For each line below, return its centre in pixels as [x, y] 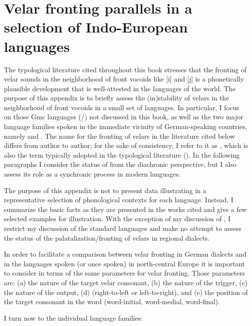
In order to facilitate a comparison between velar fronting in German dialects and [125, 254]
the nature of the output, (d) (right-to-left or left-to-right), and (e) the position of [126, 292]
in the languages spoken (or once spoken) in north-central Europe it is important [125, 263]
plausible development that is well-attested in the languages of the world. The [120, 88]
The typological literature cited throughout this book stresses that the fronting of [125, 69]
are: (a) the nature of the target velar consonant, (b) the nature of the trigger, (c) [126, 282]
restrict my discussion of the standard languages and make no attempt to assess [123, 228]
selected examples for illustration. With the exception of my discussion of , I [117, 219]
